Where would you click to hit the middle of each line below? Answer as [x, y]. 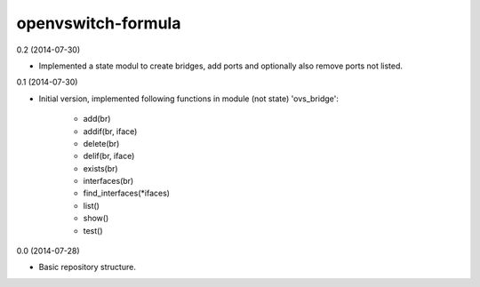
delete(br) [101, 143]
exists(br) [101, 168]
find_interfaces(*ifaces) [127, 193]
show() [96, 219]
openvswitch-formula [99, 23]
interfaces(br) [108, 181]
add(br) [97, 119]
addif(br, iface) [110, 131]
